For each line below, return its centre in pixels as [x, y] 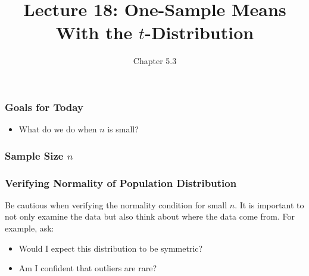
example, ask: [29, 228]
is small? [123, 129]
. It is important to [269, 204]
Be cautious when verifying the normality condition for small [116, 204]
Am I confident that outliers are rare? [88, 268]
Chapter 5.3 [155, 61]
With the [94, 32]
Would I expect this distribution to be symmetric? [111, 248]
